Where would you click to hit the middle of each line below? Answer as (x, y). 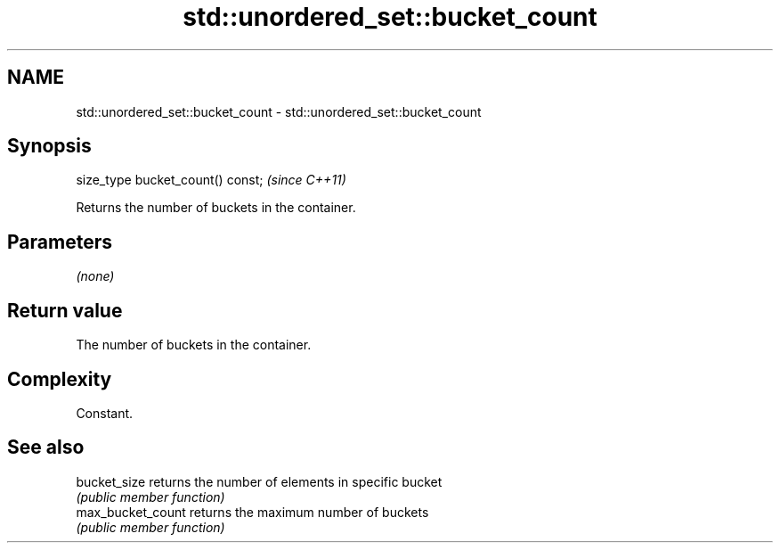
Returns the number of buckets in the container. (216, 208)
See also (46, 447)
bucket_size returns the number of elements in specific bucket (259, 481)
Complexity (60, 379)
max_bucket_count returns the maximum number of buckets (252, 512)
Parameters (60, 242)
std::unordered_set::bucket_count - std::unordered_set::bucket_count (279, 111)
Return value (65, 310)
